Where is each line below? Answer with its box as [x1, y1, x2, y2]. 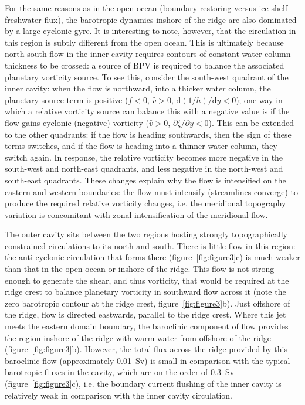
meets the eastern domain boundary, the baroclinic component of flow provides [5, 320, 289, 332]
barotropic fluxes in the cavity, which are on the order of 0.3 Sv [5, 366, 235, 378]
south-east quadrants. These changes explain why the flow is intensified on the [5, 173, 286, 186]
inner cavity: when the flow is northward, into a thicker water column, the [5, 82, 271, 94]
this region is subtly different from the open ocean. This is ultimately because [5, 36, 284, 48]
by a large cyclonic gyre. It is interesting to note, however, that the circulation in [5, 25, 296, 37]
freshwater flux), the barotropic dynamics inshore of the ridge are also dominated [5, 13, 297, 25]
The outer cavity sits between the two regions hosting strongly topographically [5, 228, 287, 240]
